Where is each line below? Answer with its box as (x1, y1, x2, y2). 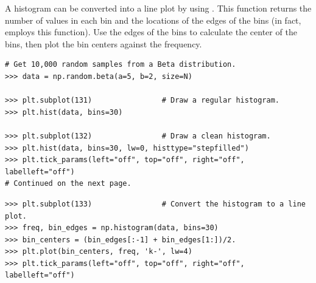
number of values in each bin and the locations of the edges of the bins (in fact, (5, 13, 301, 26)
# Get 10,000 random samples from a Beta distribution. (5, 60, 236, 69)
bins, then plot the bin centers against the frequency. (5, 37, 202, 50)
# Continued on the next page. (5, 179, 132, 188)
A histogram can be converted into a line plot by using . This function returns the (5, 2, 312, 14)
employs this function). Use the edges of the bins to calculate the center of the (5, 26, 297, 38)
